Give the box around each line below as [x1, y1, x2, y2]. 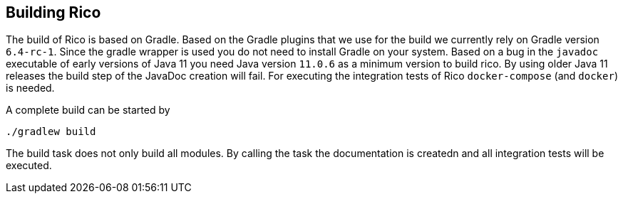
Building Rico [6, 4, 101, 21]
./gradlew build [6, 126, 96, 138]
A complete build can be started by [6, 104, 170, 117]
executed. [6, 159, 52, 172]
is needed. [6, 82, 55, 95]
